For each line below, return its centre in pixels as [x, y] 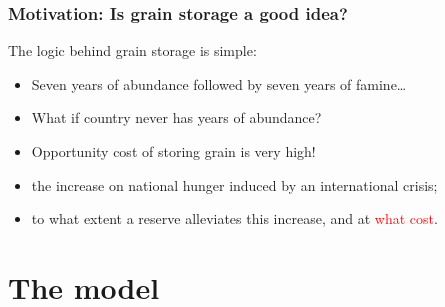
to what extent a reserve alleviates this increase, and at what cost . [234, 218]
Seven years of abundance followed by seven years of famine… [219, 83]
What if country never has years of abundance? [176, 117]
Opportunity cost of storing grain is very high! [173, 151]
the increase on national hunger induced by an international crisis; [234, 184]
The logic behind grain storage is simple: [132, 50]
